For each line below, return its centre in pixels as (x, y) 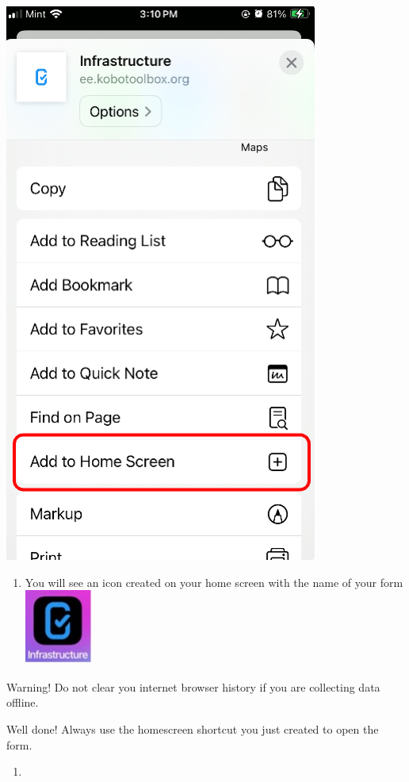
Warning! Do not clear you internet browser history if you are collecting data (193, 686)
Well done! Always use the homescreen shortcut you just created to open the (193, 728)
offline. (23, 702)
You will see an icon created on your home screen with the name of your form (214, 582)
